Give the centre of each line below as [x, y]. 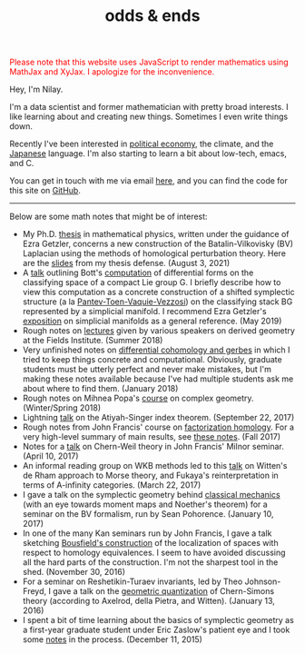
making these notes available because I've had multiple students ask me [158, 379]
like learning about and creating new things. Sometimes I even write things [149, 117]
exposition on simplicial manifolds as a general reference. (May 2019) [152, 321]
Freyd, [34, 591]
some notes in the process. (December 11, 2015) [112, 639]
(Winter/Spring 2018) [62, 408]
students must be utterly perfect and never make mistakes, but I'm [147, 370]
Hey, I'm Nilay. [36, 89]
